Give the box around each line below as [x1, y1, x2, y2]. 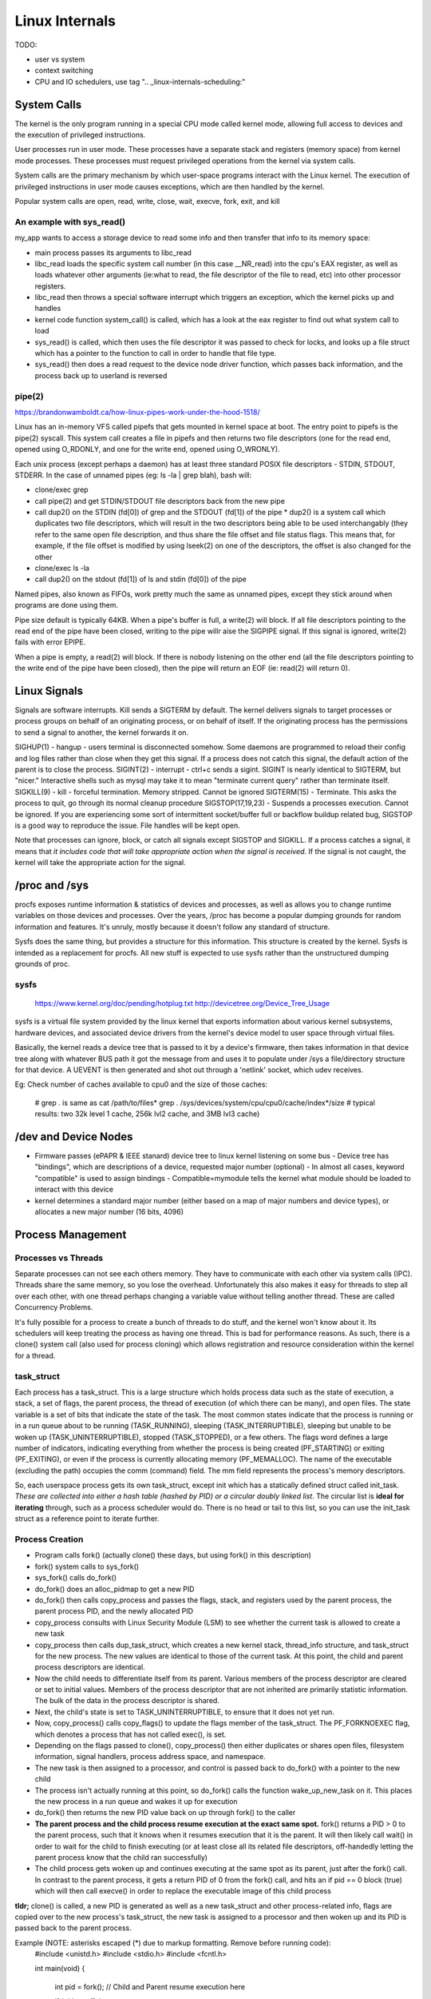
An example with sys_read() [14, 216, 126, 227]
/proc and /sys [14, 878, 89, 892]
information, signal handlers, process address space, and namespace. [34, 1752, 267, 1762]
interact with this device [34, 1184, 114, 1195]
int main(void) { [34, 1964, 85, 1973]
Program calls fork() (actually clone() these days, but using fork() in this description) [34, 1550, 311, 1560]
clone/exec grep [34, 485, 89, 495]
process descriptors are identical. [34, 1662, 145, 1672]
